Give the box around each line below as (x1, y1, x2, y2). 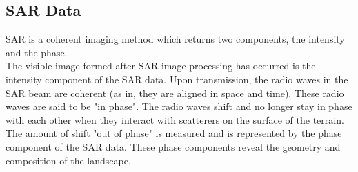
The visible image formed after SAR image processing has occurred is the (6, 58, 316, 73)
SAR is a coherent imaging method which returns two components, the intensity (6, 32, 345, 46)
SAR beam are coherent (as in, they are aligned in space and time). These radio (6, 85, 344, 100)
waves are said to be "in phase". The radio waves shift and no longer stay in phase (6, 99, 352, 114)
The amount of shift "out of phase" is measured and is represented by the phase (6, 126, 342, 140)
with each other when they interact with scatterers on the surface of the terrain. (6, 112, 344, 127)
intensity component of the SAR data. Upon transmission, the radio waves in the (6, 72, 348, 86)
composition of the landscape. (6, 153, 131, 167)
